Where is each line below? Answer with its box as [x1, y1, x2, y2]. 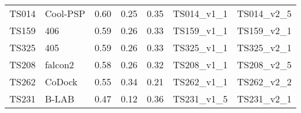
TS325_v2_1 [237, 41, 292, 54]
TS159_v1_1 [173, 24, 228, 37]
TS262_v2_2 [237, 75, 292, 88]
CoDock [45, 75, 78, 88]
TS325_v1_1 [173, 41, 228, 54]
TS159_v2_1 [237, 24, 292, 37]
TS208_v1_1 [173, 58, 228, 71]
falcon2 [45, 58, 74, 71]
